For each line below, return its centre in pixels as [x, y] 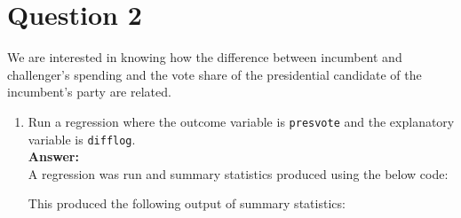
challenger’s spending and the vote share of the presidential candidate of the [215, 74]
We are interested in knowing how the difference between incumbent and [205, 57]
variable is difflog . [82, 139]
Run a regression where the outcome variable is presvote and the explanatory [241, 121]
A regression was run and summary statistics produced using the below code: [238, 173]
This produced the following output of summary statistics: [187, 203]
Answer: [53, 156]
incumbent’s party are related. [89, 92]
